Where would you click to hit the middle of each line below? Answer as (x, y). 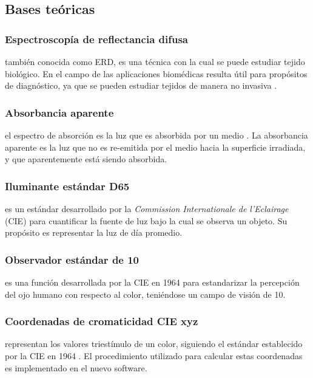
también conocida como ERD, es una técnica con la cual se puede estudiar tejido (155, 61)
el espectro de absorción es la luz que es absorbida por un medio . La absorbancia (156, 135)
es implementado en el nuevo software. (76, 367)
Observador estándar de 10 (72, 259)
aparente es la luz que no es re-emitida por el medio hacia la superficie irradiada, (155, 147)
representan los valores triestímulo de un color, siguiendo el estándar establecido (154, 344)
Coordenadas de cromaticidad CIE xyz (102, 321)
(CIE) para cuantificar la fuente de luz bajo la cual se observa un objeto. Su (146, 220)
